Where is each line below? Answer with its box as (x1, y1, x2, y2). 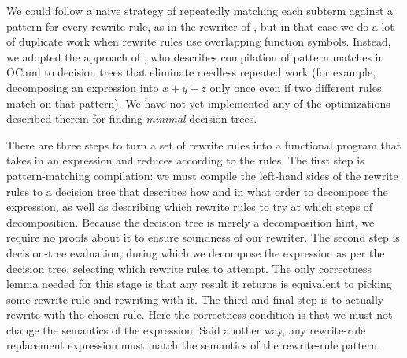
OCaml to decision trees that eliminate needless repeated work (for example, (6, 64, 376, 80)
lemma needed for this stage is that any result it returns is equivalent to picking (6, 275, 392, 292)
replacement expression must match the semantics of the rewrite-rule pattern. (6, 337, 381, 353)
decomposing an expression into (6, 79, 159, 95)
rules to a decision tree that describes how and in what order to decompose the (6, 183, 388, 199)
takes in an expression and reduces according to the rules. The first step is (6, 152, 364, 168)
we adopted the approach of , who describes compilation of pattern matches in (6, 48, 385, 65)
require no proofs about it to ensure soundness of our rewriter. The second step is (6, 229, 400, 245)
